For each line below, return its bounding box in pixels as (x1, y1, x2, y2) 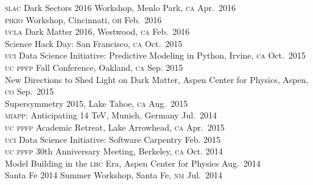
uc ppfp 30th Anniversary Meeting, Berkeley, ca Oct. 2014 (5, 145, 223, 158)
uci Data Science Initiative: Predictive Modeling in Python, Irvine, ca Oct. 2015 (5, 49, 306, 62)
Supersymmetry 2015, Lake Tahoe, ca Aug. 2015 (5, 96, 188, 109)
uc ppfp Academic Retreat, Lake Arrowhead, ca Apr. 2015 (5, 120, 225, 133)
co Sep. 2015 (5, 85, 54, 98)
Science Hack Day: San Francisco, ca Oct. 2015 (5, 37, 183, 49)
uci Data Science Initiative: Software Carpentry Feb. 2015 (5, 132, 221, 145)
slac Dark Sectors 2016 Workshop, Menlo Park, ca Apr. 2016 (5, 1, 236, 13)
